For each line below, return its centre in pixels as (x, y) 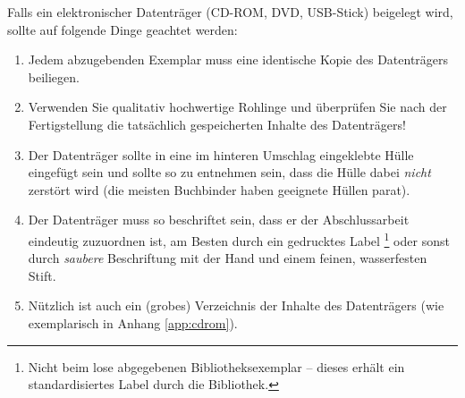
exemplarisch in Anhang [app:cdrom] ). (133, 322)
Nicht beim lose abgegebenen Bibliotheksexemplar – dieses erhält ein (216, 366)
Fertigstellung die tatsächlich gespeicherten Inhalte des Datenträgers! (217, 124)
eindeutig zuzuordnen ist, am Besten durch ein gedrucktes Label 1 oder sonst (239, 239)
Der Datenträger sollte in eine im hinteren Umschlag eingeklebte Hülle (221, 154)
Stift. (42, 275)
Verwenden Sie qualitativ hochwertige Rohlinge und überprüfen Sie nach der (237, 107)
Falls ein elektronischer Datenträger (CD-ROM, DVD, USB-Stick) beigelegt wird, (230, 12)
